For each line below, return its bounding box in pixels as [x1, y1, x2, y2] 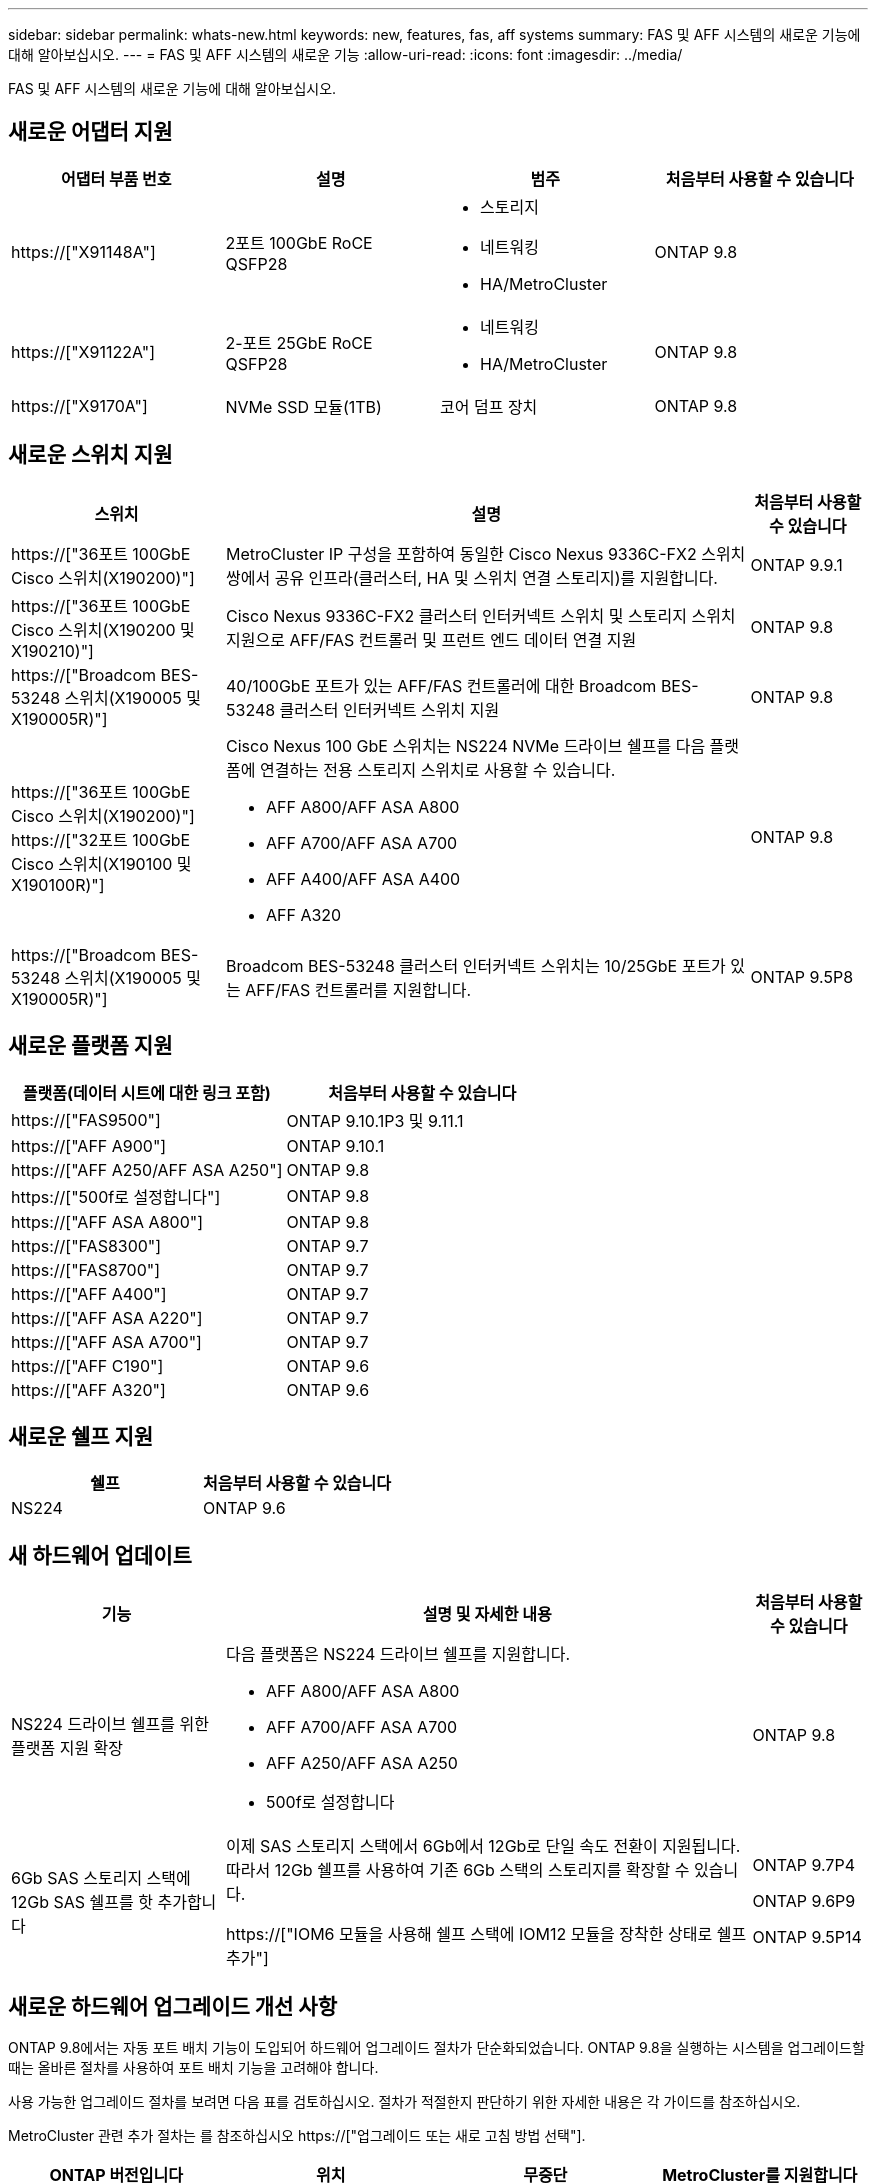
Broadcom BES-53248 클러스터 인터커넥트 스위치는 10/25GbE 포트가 [226, 955, 726, 976]
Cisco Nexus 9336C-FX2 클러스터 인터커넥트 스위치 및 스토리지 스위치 [226, 605, 736, 626]
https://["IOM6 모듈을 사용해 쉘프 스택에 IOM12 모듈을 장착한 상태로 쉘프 [226, 1924, 747, 1945]
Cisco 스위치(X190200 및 [11, 619, 195, 640]
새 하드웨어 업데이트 [8, 1542, 192, 1568]
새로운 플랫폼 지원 [8, 1033, 173, 1059]
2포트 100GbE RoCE [225, 232, 373, 253]
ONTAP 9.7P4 [752, 1855, 855, 1876]
